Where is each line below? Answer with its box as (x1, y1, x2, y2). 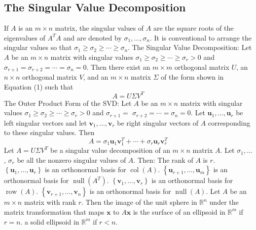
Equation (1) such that (4, 81, 73, 92)
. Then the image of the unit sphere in (81, 197, 197, 207)
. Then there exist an (86, 61, 150, 72)
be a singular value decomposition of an (50, 145, 170, 155)
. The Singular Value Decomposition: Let (128, 42, 252, 52)
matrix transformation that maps (4, 206, 105, 217)
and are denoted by (63, 32, 122, 43)
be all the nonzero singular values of (17, 154, 126, 165)
